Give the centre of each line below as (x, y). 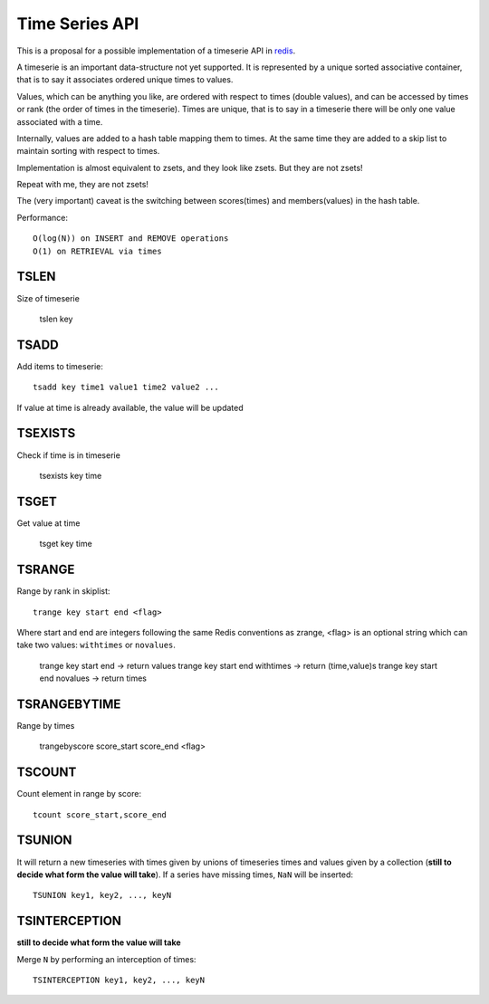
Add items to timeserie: (60, 366)
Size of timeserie (48, 298)
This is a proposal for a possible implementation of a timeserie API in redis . (156, 51)
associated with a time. (60, 121)
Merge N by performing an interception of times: (106, 959)
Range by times (46, 725)
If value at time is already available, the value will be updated (130, 407)
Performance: (42, 217)
